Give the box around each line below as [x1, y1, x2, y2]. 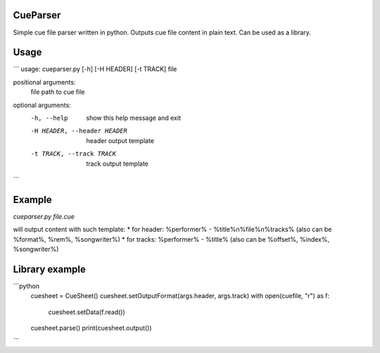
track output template [86, 159, 149, 168]
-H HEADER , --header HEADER [30, 127, 128, 135]
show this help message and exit [86, 113, 181, 122]
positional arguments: [13, 78, 76, 86]
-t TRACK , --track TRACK [30, 150, 116, 158]
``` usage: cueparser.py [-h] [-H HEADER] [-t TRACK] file [13, 65, 177, 73]
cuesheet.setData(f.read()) [48, 307, 126, 316]
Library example [13, 263, 86, 275]
